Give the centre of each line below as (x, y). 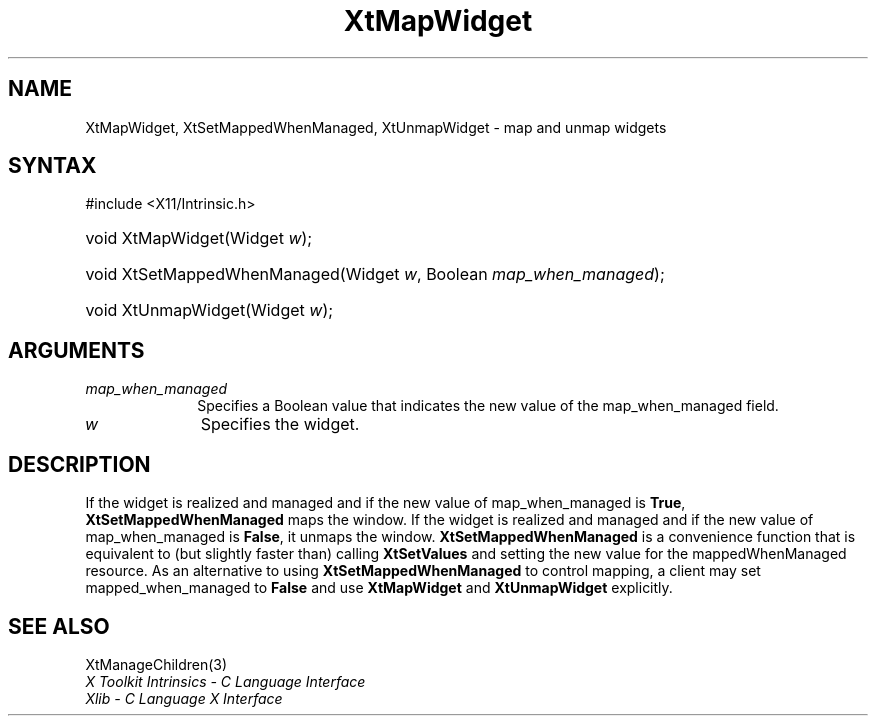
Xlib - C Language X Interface (184, 698)
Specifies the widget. (280, 424)
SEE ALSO (59, 626)
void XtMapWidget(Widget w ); (199, 238)
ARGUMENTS (76, 350)
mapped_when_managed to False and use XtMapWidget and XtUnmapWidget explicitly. (379, 588)
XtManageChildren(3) (156, 664)
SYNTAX (52, 166)
